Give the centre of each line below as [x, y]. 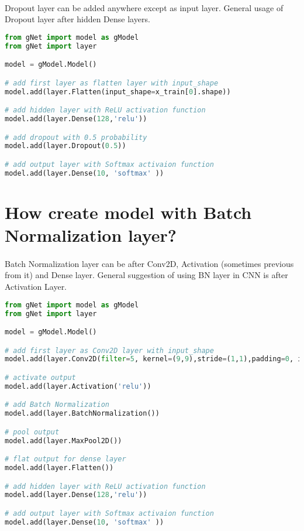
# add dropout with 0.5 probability [76, 137]
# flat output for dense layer [65, 459]
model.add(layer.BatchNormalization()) [82, 414]
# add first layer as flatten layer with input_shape [112, 83]
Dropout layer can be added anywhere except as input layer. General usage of [144, 7]
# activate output [40, 377]
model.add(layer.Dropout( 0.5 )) [65, 146]
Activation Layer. [36, 287]
